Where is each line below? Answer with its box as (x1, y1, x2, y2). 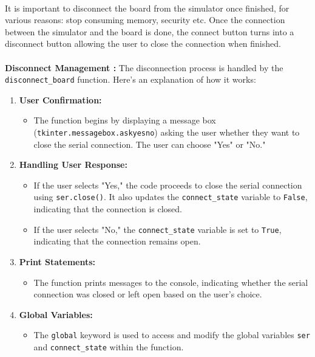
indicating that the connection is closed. (33, 203, 182, 215)
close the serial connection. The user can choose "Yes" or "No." (33, 137, 266, 150)
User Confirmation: (19, 93, 102, 106)
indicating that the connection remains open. (33, 235, 201, 248)
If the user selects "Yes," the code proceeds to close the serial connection (33, 178, 302, 191)
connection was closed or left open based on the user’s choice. (33, 288, 262, 300)
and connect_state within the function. (33, 340, 184, 353)
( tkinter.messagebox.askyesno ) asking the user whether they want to (33, 126, 300, 138)
